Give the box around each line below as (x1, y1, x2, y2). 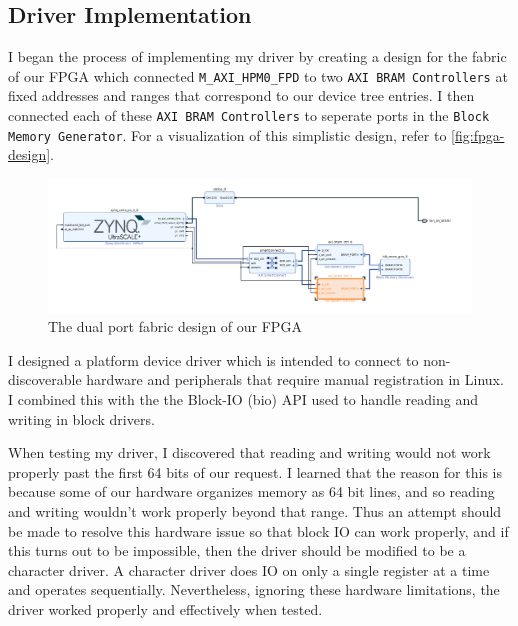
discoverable (8, 369, 82, 390)
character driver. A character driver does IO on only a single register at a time (8, 559, 490, 580)
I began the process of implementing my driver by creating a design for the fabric (8, 46, 507, 67)
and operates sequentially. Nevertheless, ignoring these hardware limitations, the (8, 579, 500, 600)
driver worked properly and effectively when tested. (8, 599, 323, 619)
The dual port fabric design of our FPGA (48, 316, 302, 337)
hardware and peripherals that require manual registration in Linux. (86, 369, 504, 390)
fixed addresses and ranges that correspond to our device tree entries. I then (8, 85, 475, 106)
